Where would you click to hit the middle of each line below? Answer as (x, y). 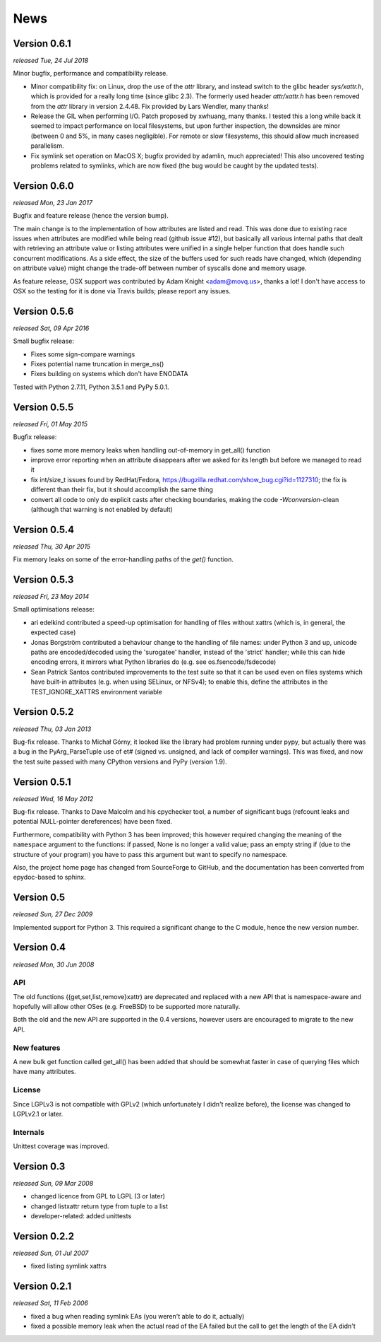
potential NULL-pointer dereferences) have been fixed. (93, 822)
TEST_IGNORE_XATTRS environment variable (96, 692)
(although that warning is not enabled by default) (102, 509)
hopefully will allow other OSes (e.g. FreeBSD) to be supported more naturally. (127, 1007)
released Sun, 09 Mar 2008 (53, 1183)
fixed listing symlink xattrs (69, 1266)
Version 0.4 (40, 947)
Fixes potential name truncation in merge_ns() (97, 364)
